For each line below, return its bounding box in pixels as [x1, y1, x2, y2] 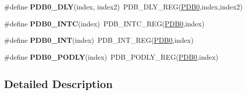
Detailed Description [4, 76, 113, 91]
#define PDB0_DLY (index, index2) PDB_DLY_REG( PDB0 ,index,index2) [4, 1, 243, 11]
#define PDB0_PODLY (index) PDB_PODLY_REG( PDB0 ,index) [4, 51, 219, 62]
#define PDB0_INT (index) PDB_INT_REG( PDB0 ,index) [4, 35, 194, 45]
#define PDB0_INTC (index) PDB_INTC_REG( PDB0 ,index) [4, 18, 205, 28]
